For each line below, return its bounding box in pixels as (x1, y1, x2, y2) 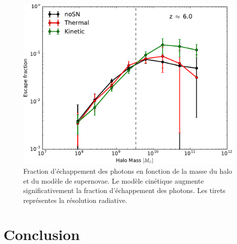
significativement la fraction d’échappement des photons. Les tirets (23, 185, 226, 195)
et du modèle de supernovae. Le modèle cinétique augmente (23, 175, 204, 186)
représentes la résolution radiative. (23, 195, 127, 205)
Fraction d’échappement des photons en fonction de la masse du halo (23, 165, 233, 176)
